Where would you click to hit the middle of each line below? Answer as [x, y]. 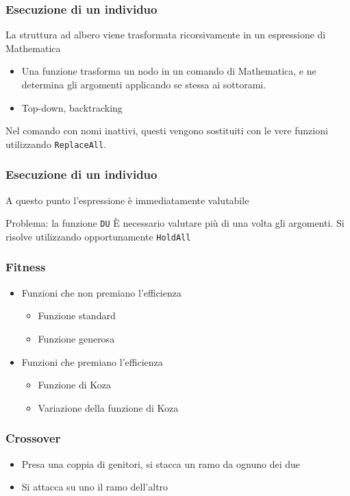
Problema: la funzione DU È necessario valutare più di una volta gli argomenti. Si [175, 223]
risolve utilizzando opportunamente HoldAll [98, 236]
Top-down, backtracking [72, 107]
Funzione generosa [76, 338]
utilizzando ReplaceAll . [56, 144]
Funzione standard [77, 315]
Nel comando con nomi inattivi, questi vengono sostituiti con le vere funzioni [167, 131]
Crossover [33, 438]
